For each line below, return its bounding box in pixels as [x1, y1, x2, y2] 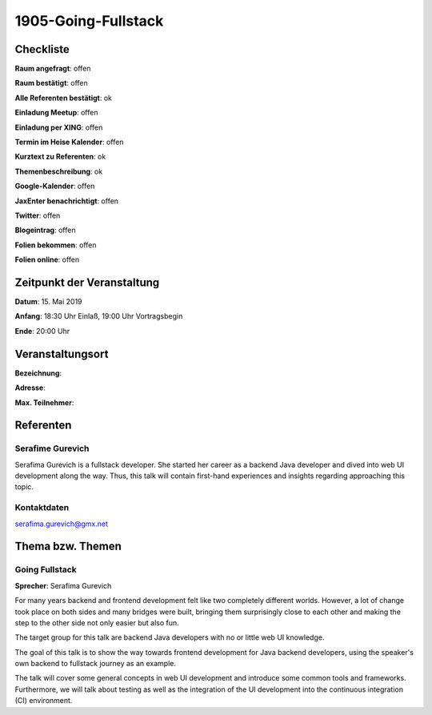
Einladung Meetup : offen [14, 108, 98, 118]
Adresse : [14, 383, 46, 392]
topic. [14, 482, 34, 492]
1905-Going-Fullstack [14, 12, 164, 30]
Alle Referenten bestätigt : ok [14, 93, 112, 102]
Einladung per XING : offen [14, 123, 103, 132]
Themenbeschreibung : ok [14, 167, 103, 176]
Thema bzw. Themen [14, 540, 122, 553]
